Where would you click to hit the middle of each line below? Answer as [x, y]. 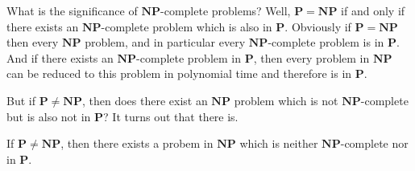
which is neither [279, 143]
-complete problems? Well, [226, 10]
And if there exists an [60, 57]
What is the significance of [72, 10]
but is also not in [49, 116]
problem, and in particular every [165, 42]
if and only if [373, 10]
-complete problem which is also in [187, 26]
